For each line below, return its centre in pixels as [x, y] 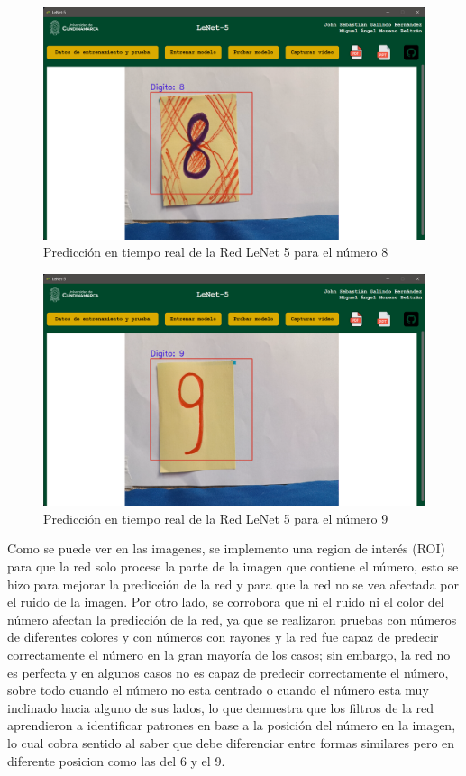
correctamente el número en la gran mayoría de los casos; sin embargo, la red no [229, 655]
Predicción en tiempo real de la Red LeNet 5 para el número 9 [216, 518]
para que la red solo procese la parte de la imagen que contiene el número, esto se [233, 566]
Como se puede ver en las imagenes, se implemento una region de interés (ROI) [226, 548]
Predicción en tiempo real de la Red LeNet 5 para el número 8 [216, 252]
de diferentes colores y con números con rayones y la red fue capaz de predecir [223, 637]
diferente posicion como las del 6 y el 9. [116, 760]
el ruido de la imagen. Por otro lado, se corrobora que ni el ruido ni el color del [226, 602]
